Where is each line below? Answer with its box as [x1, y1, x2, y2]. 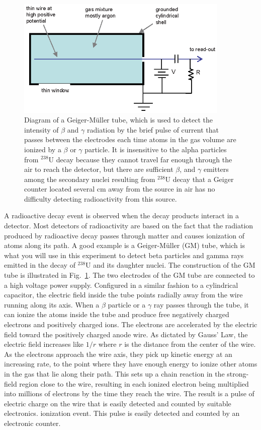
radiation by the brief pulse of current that [86, 124, 219, 135]
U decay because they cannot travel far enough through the [48, 154, 232, 164]
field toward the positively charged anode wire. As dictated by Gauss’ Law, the [4, 329, 248, 339]
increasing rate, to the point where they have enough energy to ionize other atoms [4, 358, 257, 369]
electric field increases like [4, 339, 84, 349]
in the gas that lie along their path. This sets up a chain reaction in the [4, 368, 225, 379]
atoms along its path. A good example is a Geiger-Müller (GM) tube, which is [4, 240, 245, 251]
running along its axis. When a [4, 299, 100, 310]
